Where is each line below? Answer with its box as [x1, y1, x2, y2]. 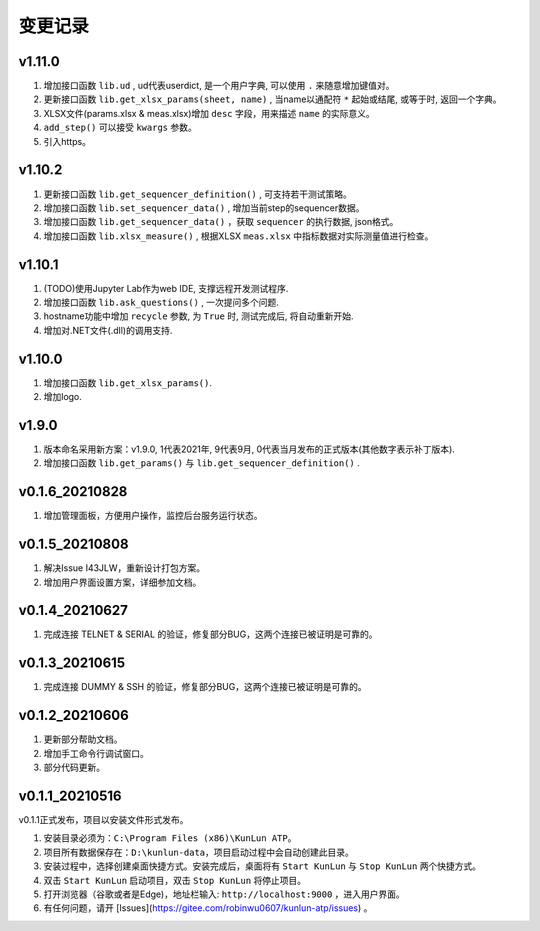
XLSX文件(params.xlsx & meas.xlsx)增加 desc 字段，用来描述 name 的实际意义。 [43, 107, 375, 119]
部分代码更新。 [43, 761, 105, 774]
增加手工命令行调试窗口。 [43, 747, 149, 759]
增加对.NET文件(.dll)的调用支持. [43, 324, 173, 336]
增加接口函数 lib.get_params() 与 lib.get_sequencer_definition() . [43, 457, 360, 469]
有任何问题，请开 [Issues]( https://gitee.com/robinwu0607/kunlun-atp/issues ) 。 [43, 902, 373, 914]
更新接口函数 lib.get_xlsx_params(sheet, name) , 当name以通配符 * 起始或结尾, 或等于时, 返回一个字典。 [43, 93, 502, 105]
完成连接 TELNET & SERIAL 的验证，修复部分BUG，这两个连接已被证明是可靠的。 [43, 628, 378, 640]
